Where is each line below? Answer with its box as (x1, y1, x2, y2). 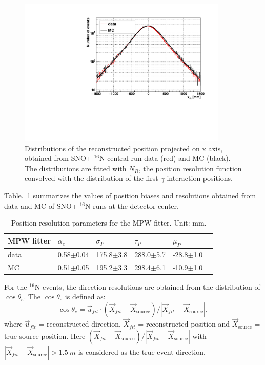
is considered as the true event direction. (78, 346, 206, 357)
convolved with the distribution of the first (25, 173, 158, 184)
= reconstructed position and (138, 318, 230, 329)
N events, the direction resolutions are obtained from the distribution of (34, 281, 260, 292)
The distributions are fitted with (25, 163, 127, 173)
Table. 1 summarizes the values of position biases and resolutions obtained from (4, 190, 256, 201)
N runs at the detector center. (85, 200, 179, 211)
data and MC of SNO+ (4, 200, 77, 211)
